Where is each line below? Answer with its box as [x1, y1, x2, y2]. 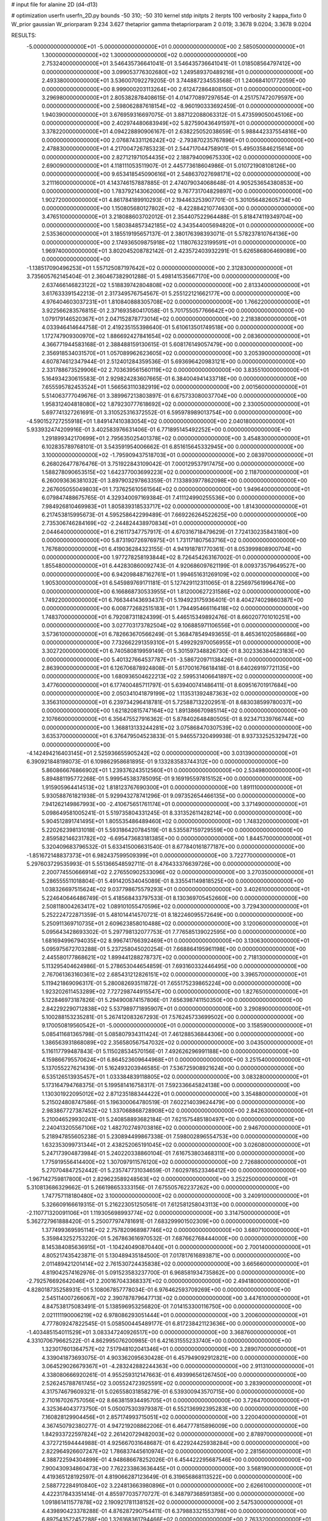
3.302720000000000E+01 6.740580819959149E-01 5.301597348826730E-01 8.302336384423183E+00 [41, 647, 305, 655]
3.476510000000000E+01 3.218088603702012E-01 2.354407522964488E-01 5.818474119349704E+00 [41, 213, 303, 220]
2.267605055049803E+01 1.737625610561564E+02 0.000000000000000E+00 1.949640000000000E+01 [41, 486, 310, 493]
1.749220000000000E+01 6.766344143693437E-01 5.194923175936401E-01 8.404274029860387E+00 [41, 596, 304, 604]
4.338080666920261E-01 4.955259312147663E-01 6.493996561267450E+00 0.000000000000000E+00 [41, 1371, 307, 1378]
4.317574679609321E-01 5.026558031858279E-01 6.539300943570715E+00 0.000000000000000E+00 [41, 1388, 305, 1396]
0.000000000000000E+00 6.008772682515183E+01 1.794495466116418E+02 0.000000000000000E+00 [41, 605, 309, 612]
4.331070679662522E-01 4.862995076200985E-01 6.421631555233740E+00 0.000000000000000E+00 [26, 1337, 292, 1344]
